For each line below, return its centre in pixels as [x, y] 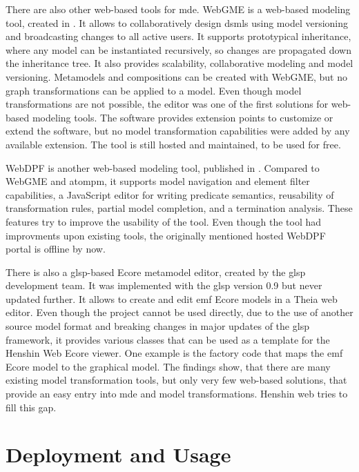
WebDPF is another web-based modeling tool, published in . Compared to [163, 167]
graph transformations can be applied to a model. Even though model [154, 90]
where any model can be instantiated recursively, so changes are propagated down [178, 49]
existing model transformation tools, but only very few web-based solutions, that [176, 380]
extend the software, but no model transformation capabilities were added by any [178, 131]
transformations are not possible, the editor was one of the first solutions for [167, 104]
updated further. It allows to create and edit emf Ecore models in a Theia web [172, 298]
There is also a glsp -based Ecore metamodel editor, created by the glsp [156, 272]
